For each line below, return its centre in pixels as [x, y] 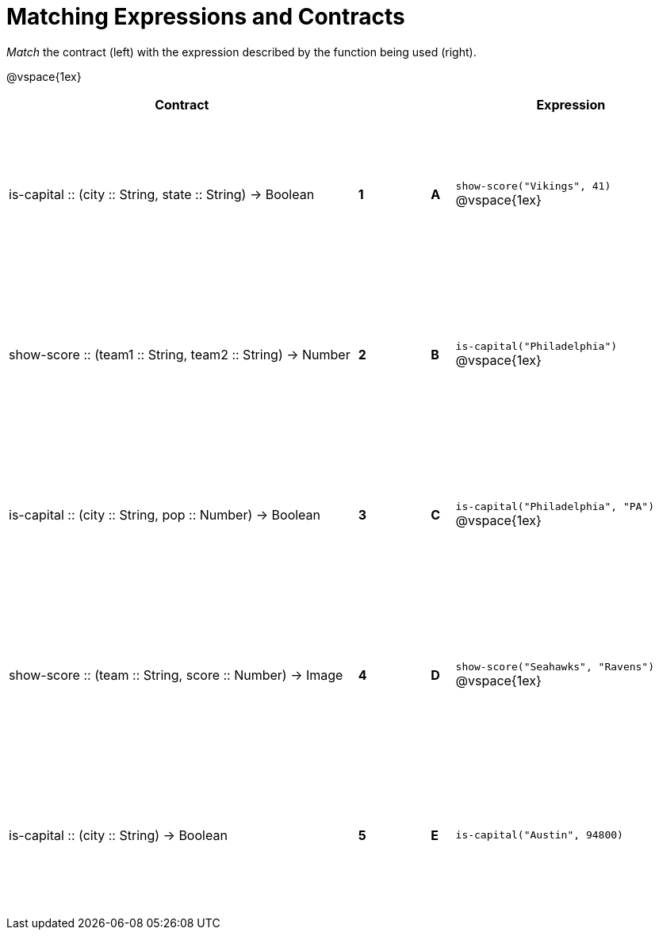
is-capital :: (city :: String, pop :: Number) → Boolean [165, 514]
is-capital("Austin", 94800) [539, 835]
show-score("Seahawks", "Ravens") [555, 667]
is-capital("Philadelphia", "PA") [555, 507]
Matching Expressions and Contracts [206, 17]
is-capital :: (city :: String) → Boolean [118, 835]
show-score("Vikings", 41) [533, 186]
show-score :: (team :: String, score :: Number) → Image [176, 675]
